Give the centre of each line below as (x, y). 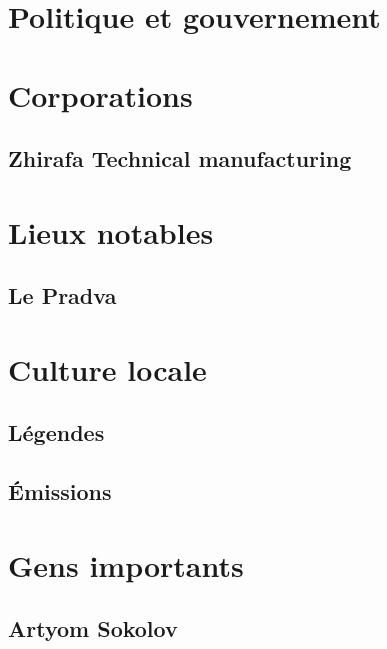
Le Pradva (62, 295)
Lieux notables (111, 231)
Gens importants (126, 564)
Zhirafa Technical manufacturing (180, 158)
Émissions (60, 491)
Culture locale (107, 368)
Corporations (100, 94)
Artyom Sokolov (93, 628)
